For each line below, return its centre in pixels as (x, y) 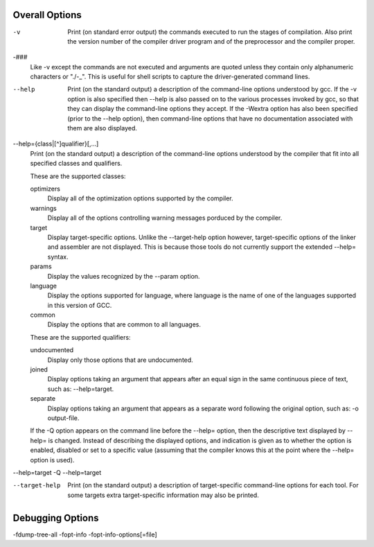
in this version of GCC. (80, 305)
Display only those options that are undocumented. (120, 360)
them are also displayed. (103, 128)
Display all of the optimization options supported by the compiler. (140, 198)
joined (39, 370)
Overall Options (47, 15)
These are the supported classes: (78, 176)
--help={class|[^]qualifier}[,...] (56, 144)
